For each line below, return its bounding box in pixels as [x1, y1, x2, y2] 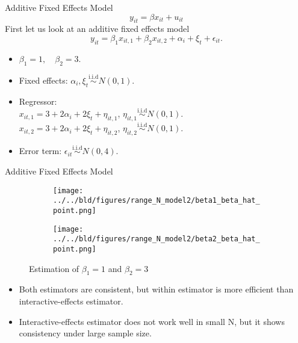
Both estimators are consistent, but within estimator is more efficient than [19, 283, 294, 295]
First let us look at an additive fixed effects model [5, 22, 190, 35]
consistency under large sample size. [19, 327, 152, 339]
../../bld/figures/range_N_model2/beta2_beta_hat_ [53, 235, 260, 244]
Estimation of [29, 262, 79, 274]
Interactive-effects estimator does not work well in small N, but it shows [19, 315, 285, 327]
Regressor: [19, 94, 57, 107]
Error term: [19, 144, 62, 157]
